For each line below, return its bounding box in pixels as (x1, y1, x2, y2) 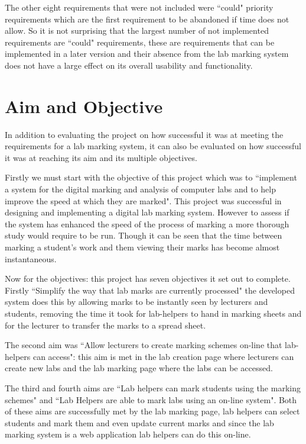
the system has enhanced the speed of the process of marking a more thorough (5, 217, 289, 230)
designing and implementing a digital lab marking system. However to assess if (5, 206, 289, 218)
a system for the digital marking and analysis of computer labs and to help (5, 183, 276, 195)
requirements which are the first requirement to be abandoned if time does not (5, 12, 289, 25)
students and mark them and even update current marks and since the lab (5, 416, 274, 429)
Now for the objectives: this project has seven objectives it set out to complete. (5, 272, 291, 285)
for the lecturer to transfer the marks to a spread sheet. (5, 318, 206, 331)
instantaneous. (5, 252, 57, 265)
